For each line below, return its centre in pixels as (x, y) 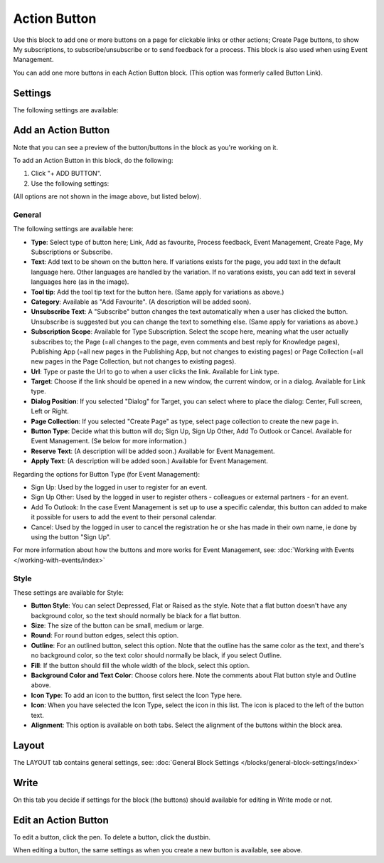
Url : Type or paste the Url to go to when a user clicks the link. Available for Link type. (155, 371)
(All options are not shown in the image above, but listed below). (107, 196)
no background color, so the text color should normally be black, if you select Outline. (156, 655)
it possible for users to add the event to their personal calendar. (124, 517)
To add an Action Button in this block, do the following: (93, 160)
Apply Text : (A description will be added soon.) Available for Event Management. (149, 461)
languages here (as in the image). (80, 282)
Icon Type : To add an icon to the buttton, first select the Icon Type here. (137, 695)
